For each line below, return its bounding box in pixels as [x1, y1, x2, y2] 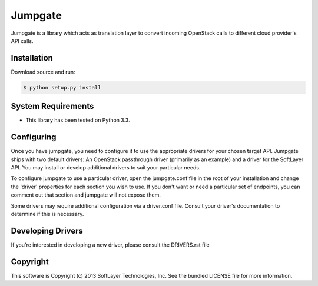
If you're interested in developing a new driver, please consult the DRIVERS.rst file [11, 241, 210, 248]
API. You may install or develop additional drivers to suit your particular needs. [11, 164, 201, 171]
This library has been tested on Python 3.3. [25, 117, 130, 124]
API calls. [11, 37, 34, 44]
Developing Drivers [11, 225, 84, 235]
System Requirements [11, 101, 94, 111]
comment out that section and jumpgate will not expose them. [11, 191, 161, 198]
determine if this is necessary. [11, 210, 84, 217]
